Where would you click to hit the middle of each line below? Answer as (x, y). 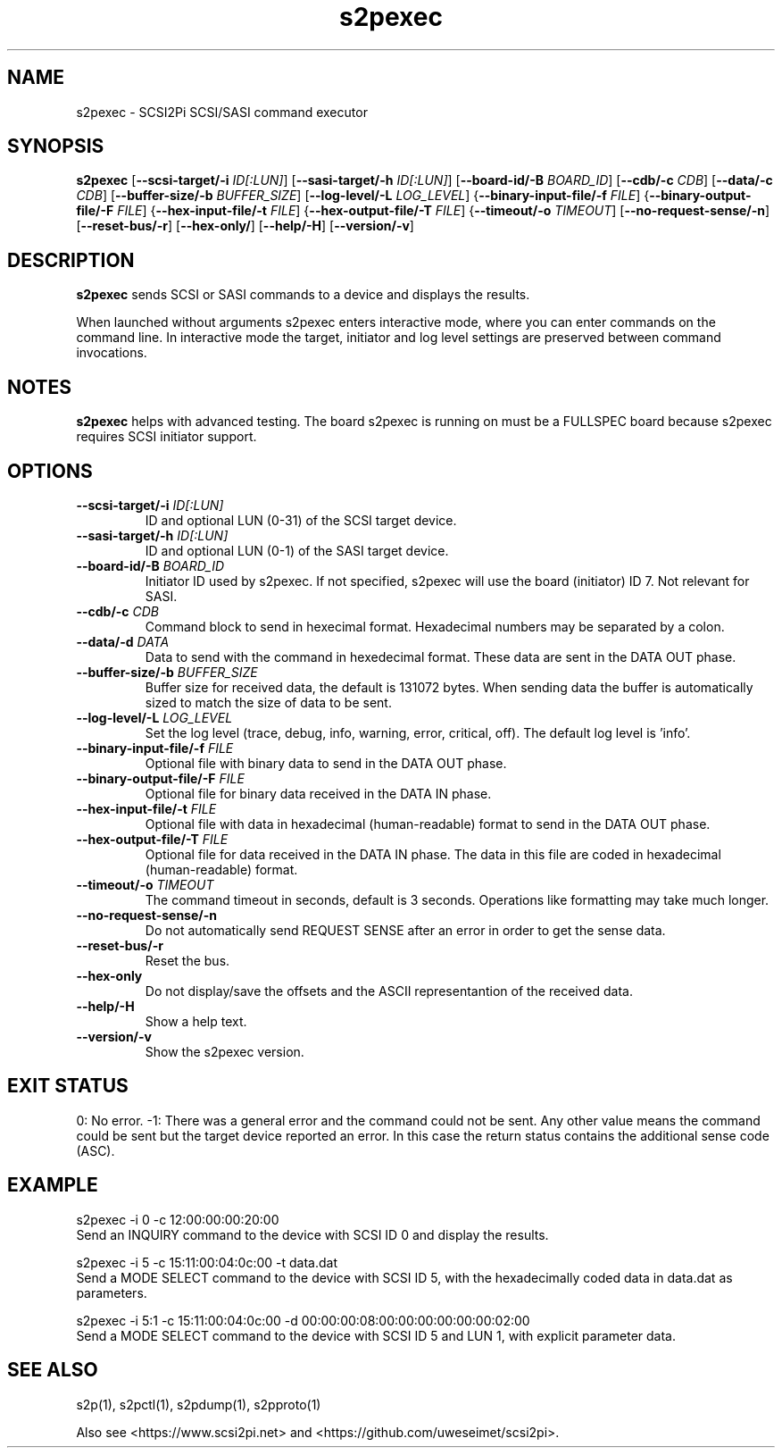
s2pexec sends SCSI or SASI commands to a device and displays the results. (303, 295)
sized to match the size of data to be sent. (268, 702)
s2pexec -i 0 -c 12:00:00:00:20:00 (178, 1219)
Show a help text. (196, 1021)
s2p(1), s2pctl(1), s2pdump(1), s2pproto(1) (199, 1404)
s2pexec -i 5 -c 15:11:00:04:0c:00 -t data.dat (207, 1262)
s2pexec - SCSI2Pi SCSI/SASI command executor (222, 112)
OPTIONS (50, 471)
